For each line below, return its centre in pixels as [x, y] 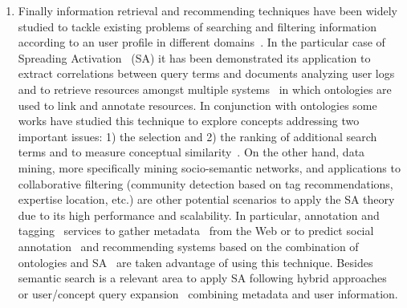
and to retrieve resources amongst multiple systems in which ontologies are [205, 89]
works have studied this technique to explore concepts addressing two [189, 121]
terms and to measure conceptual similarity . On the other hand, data [191, 152]
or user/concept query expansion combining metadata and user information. [208, 293]
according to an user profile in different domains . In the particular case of [201, 42]
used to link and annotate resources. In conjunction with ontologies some [197, 105]
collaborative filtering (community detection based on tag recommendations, [206, 183]
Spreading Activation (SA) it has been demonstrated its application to [194, 57]
